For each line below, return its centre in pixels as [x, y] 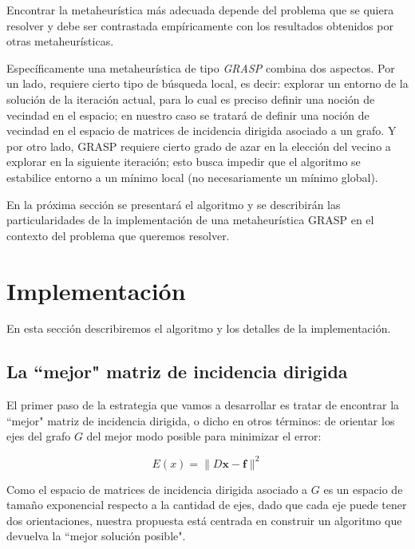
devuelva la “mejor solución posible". [96, 536]
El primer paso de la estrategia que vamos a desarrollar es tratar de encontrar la [203, 405]
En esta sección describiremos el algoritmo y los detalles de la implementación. [199, 328]
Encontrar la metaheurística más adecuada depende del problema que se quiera [200, 10]
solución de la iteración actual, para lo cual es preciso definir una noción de [191, 99]
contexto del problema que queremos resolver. [118, 235]
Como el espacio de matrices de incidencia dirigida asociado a [157, 489]
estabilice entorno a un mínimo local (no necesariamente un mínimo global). [192, 177]
